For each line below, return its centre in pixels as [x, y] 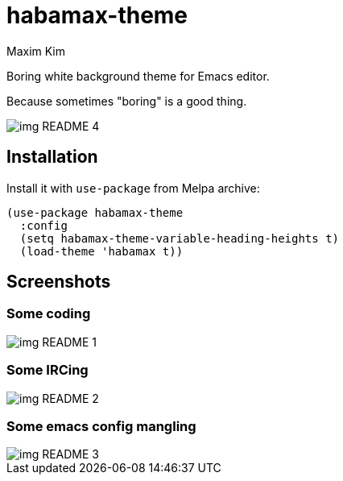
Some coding [49, 314]
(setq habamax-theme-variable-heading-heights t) [180, 238]
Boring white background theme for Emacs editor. [138, 76]
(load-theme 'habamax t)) [101, 251]
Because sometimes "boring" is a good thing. [127, 101]
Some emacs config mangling [101, 426]
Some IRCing [48, 370]
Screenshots [59, 282]
